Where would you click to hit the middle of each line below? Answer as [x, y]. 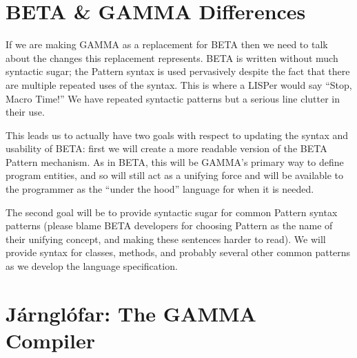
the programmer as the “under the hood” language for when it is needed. [160, 189]
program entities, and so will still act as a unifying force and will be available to [175, 175]
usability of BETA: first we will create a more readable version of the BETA [166, 148]
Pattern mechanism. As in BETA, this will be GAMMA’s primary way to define [175, 161]
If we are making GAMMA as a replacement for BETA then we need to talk [167, 44]
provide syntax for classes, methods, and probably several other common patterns [178, 252]
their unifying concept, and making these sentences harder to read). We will [166, 239]
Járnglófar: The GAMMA [131, 313]
